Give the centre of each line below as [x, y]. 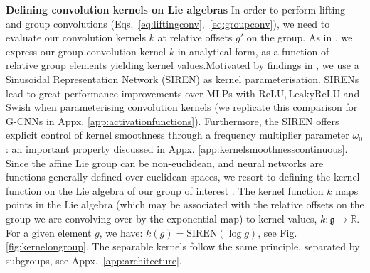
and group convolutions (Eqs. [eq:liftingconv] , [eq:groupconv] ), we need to [168, 23]
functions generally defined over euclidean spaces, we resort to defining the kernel [183, 177]
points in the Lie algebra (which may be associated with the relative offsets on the [185, 204]
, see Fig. [277, 232]
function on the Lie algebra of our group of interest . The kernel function [165, 190]
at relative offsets [195, 37]
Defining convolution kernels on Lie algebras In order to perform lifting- [177, 9]
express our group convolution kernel [86, 51]
